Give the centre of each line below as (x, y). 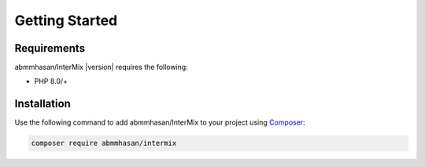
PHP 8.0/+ (51, 82)
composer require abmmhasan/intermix (104, 143)
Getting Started (66, 20)
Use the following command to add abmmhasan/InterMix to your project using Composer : (160, 122)
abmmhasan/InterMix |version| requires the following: (101, 67)
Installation (42, 104)
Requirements (50, 48)
